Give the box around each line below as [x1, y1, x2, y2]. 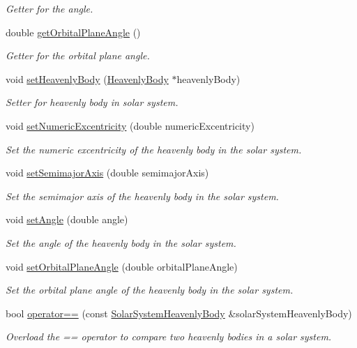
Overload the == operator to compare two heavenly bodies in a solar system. [6, 329, 332, 344]
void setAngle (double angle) [6, 212, 128, 227]
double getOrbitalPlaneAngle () [6, 24, 141, 39]
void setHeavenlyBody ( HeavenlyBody [6, 71, 169, 86]
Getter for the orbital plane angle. [6, 48, 150, 63]
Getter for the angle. [6, 1, 93, 15]
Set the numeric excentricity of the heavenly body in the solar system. [6, 142, 302, 156]
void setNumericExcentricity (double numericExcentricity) [6, 118, 255, 133]
